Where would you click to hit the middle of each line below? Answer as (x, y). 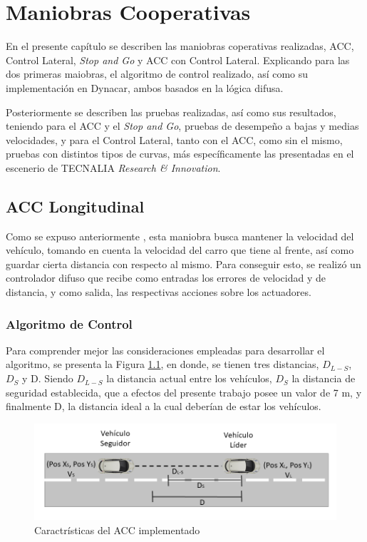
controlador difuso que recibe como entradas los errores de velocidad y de (166, 278)
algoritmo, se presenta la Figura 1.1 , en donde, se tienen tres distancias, (162, 364)
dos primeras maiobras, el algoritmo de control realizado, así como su (157, 74)
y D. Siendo (48, 378)
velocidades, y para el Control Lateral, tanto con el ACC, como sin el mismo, (174, 139)
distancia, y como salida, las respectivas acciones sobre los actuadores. (159, 292)
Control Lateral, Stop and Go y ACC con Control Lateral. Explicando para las (178, 60)
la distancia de (324, 378)
